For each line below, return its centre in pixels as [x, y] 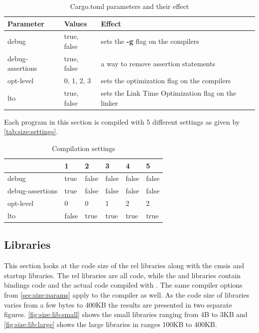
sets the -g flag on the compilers [150, 41]
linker [109, 102]
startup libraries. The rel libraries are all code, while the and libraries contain [123, 275]
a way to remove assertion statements [158, 63]
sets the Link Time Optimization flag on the [168, 93]
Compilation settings [84, 148]
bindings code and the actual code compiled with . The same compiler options [123, 285]
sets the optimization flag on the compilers [166, 81]
